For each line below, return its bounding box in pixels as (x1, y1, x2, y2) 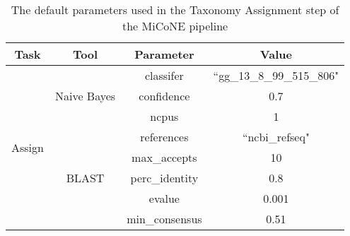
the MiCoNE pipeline (122, 18, 228, 34)
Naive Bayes (54, 88, 116, 104)
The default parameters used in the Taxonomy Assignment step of (11, 1, 339, 18)
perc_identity (130, 170, 199, 186)
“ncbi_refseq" (242, 129, 310, 145)
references (140, 129, 189, 145)
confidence (139, 88, 190, 104)
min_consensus (127, 211, 202, 227)
